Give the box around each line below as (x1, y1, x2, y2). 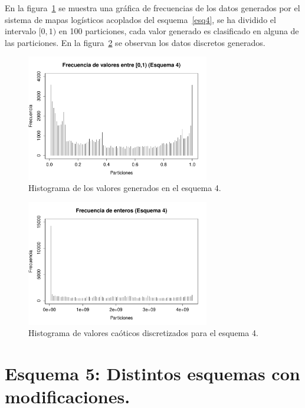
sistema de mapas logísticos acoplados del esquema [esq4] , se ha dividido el (5, 13, 276, 25)
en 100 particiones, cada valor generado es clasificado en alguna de (58, 25, 299, 37)
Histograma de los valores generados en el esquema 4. (28, 182, 221, 194)
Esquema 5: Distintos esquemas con (5, 361, 300, 386)
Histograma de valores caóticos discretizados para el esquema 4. (28, 327, 258, 339)
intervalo (5, 25, 36, 37)
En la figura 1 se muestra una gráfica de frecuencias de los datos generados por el (5, 2, 300, 14)
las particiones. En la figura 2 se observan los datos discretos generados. (5, 36, 265, 48)
